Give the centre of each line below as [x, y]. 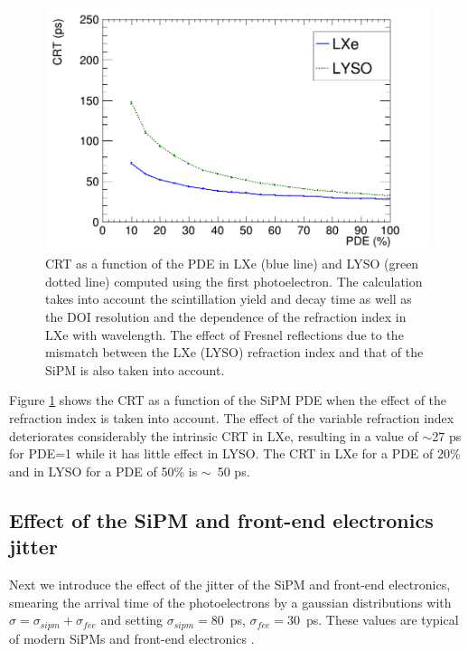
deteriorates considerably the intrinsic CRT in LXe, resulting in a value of [214, 435]
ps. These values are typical [382, 620]
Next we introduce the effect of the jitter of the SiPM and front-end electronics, [230, 584]
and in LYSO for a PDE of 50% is [103, 471]
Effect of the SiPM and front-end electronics [221, 519]
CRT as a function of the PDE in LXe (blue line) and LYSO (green [232, 264]
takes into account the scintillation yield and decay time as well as [229, 299]
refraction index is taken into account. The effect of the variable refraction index [232, 417]
